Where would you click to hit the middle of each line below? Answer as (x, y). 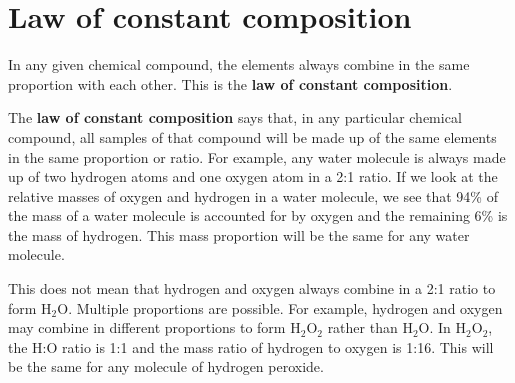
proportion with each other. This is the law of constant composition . (230, 83)
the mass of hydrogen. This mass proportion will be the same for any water (239, 234)
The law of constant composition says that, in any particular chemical (235, 117)
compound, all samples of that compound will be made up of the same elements (252, 136)
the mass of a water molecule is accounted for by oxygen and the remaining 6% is (258, 215)
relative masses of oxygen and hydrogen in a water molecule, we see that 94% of (253, 195)
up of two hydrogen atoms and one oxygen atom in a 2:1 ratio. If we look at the (253, 176)
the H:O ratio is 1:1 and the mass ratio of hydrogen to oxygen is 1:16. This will (251, 346)
